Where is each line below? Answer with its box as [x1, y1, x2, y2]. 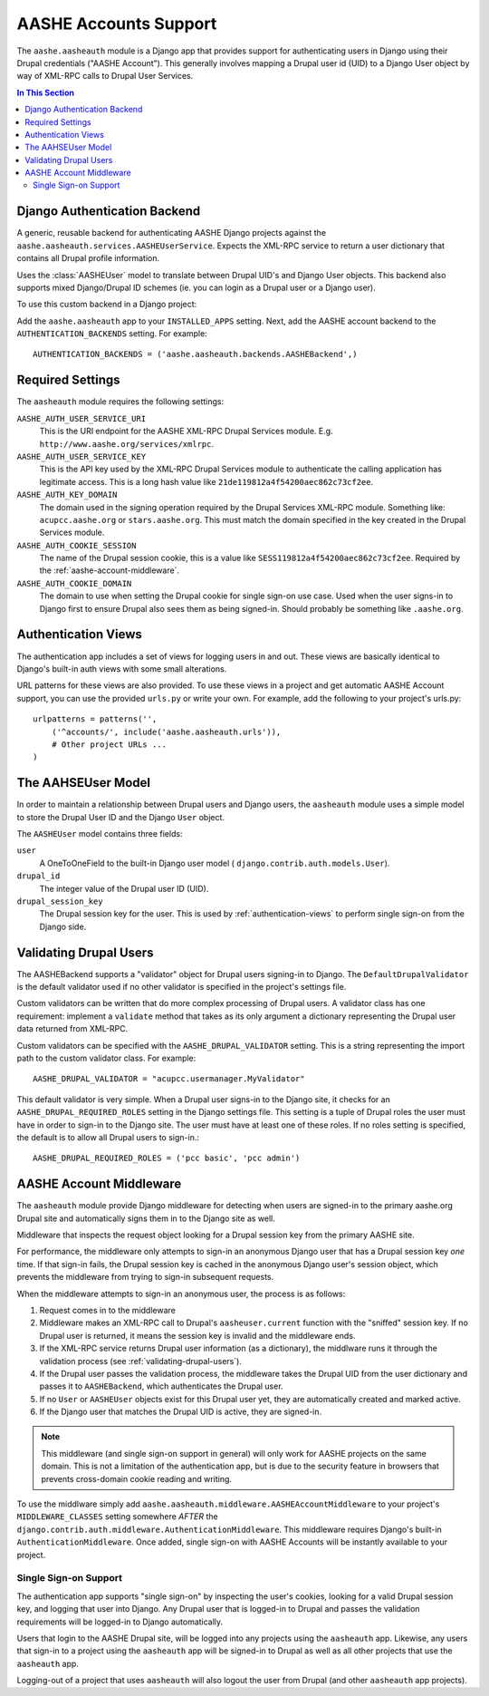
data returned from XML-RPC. [16, 1023, 129, 1034]
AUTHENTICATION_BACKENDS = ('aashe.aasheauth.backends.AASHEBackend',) [33, 349, 358, 360]
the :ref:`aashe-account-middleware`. [39, 565, 180, 576]
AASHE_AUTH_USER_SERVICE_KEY [16, 451, 147, 461]
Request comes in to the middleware [39, 1304, 176, 1315]
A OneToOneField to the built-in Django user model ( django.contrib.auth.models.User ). [39, 858, 390, 868]
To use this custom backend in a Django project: [16, 299, 197, 310]
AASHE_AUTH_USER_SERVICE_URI [16, 413, 147, 423]
